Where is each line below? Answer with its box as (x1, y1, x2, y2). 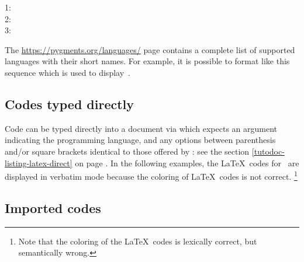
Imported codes (5, 198, 101, 216)
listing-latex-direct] (5, 156, 72, 169)
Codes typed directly (5, 95, 134, 113)
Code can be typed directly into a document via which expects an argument (5, 122, 278, 134)
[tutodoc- (251, 145, 285, 157)
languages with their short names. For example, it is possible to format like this (5, 55, 290, 67)
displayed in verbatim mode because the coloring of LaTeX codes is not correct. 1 (5, 169, 298, 182)
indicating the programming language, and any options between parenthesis (5, 134, 276, 146)
